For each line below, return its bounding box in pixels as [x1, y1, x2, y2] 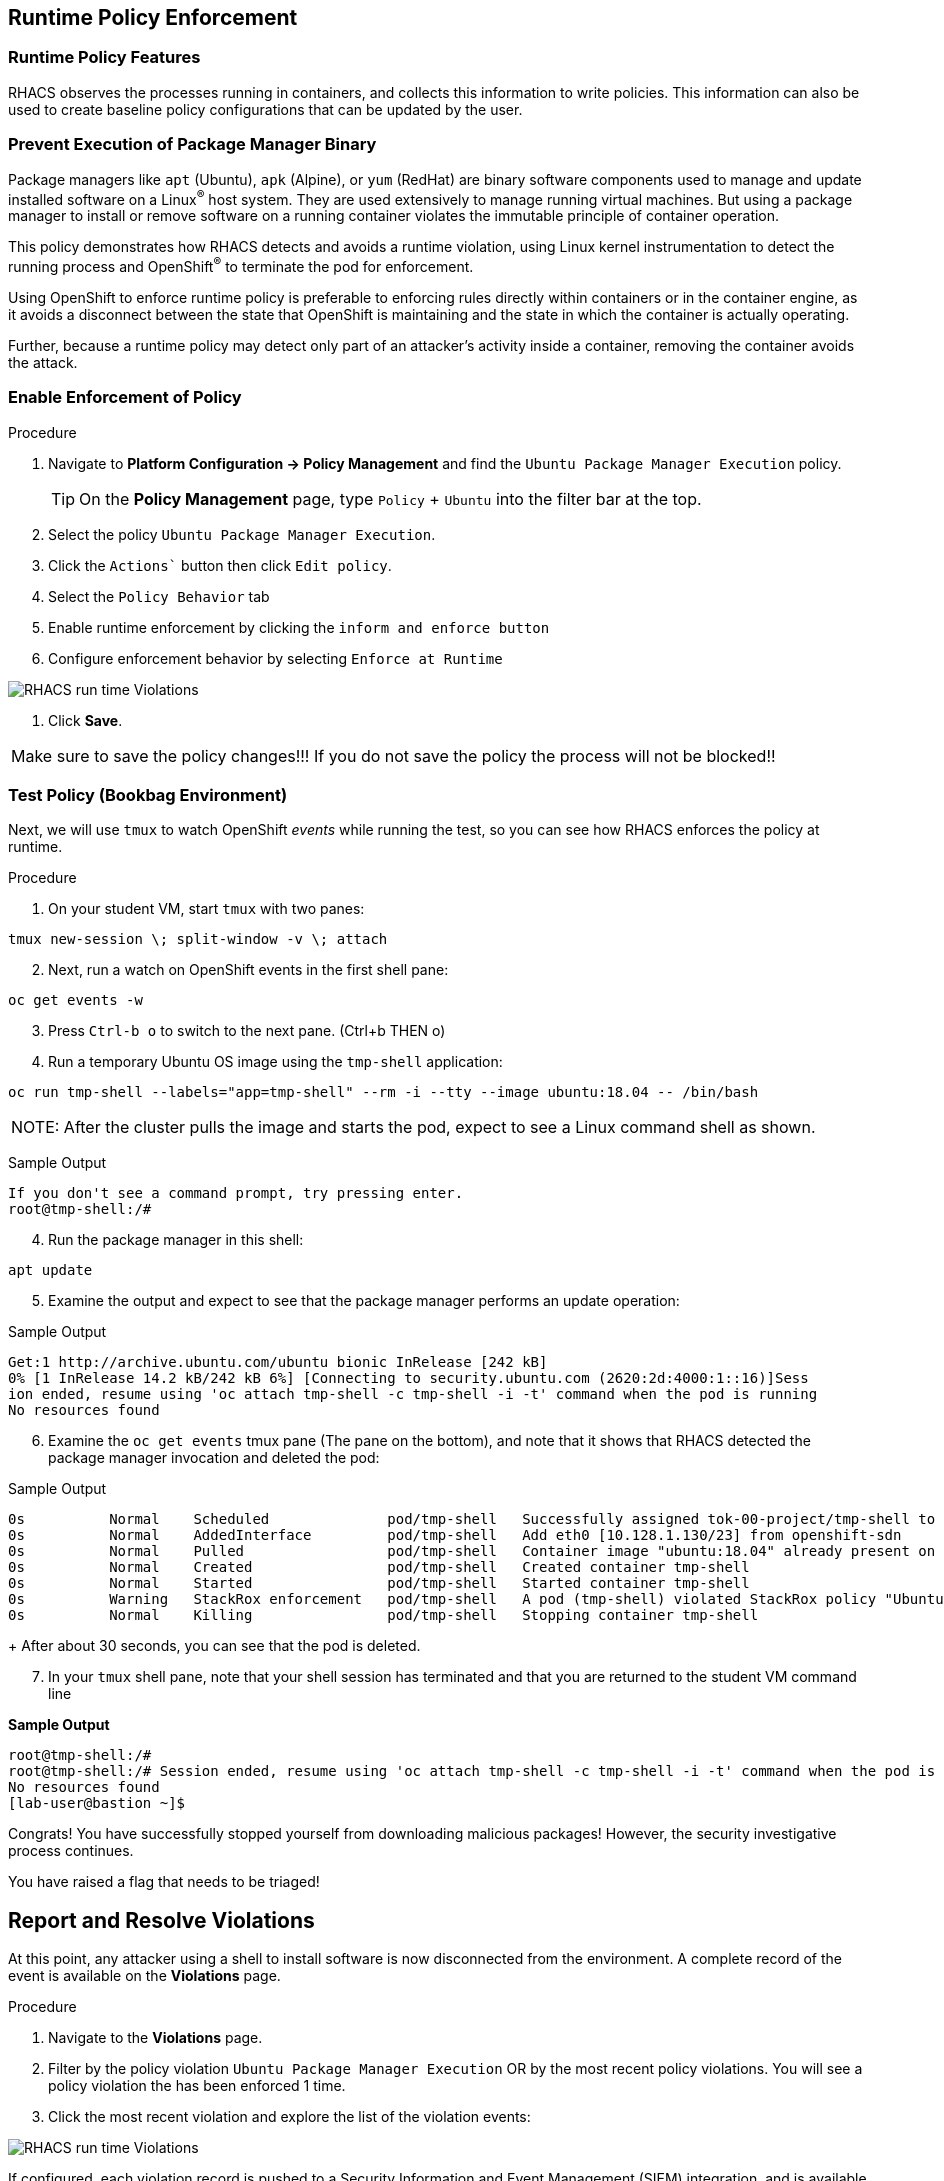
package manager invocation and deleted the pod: [48, 1449, 380, 1467]
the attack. [8, 353, 78, 371]
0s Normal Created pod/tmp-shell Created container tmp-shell [8, 1559, 750, 1576]
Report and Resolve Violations [8, 1907, 315, 1933]
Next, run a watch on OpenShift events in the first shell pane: [48, 961, 449, 979]
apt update [8, 1262, 93, 1279]
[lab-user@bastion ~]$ [8, 1795, 186, 1812]
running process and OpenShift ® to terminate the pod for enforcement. [8, 255, 474, 275]
